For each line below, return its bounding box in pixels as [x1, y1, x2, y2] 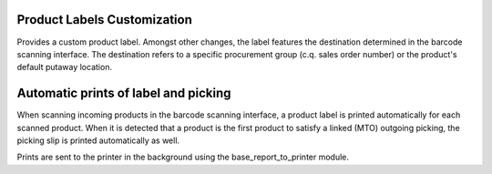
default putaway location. [16, 62, 113, 73]
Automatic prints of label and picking [16, 86, 231, 101]
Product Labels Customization [16, 12, 193, 27]
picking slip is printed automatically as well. [16, 135, 180, 146]
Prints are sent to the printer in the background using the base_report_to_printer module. [16, 151, 350, 163]
